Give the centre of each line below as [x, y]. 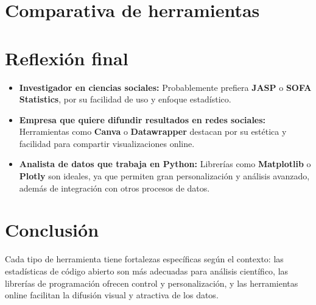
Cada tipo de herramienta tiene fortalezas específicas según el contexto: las [144, 259]
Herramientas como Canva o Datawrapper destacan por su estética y [153, 131]
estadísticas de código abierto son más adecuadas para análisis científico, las [147, 271]
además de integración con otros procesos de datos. [114, 188]
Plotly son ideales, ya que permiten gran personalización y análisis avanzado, [164, 176]
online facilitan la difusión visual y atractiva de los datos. [112, 295]
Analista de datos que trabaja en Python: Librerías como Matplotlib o [165, 164]
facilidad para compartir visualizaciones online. [107, 143]
